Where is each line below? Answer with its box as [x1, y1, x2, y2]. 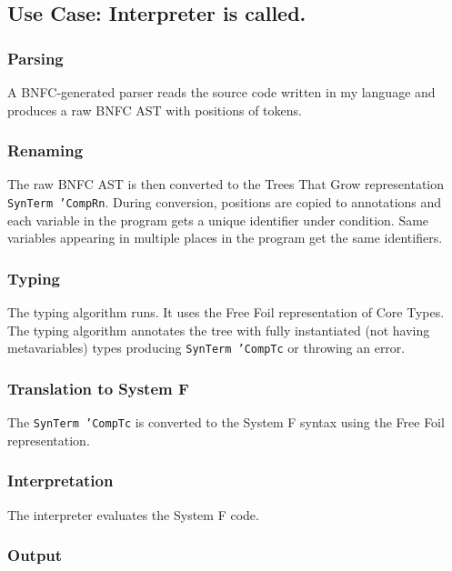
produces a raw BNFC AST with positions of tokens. [7, 100, 302, 119]
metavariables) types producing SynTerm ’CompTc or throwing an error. [7, 338, 406, 357]
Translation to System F [7, 376, 189, 399]
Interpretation [7, 469, 114, 492]
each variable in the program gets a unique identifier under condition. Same [7, 210, 429, 229]
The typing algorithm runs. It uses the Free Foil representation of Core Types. [7, 303, 445, 322]
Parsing [7, 46, 64, 69]
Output [7, 544, 63, 566]
